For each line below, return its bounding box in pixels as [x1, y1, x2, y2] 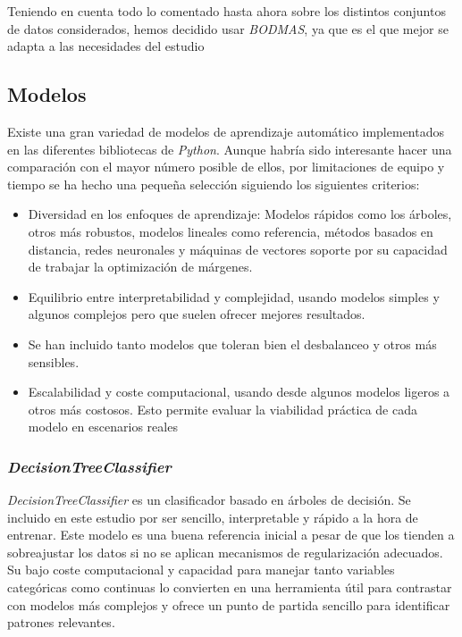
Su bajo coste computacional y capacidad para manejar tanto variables [7, 560, 395, 579]
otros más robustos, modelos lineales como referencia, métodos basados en [28, 222, 433, 240]
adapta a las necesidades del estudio [7, 37, 205, 55]
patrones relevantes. [7, 613, 115, 632]
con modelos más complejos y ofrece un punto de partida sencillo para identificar [7, 595, 450, 614]
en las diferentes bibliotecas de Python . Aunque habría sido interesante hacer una [7, 139, 452, 158]
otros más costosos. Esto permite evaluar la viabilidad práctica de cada [28, 399, 417, 418]
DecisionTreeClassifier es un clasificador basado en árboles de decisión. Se [7, 490, 411, 509]
